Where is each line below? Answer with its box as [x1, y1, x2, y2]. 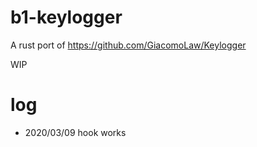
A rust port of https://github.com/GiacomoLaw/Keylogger [10, 39, 247, 51]
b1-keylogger [10, 6, 123, 29]
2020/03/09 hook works [24, 126, 127, 138]
